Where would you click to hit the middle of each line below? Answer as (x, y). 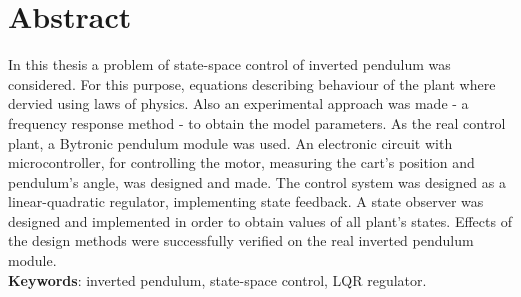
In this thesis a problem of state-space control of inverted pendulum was (229, 64)
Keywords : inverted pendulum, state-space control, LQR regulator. (217, 279)
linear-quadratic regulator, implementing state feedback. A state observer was (246, 201)
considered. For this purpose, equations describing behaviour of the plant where (252, 83)
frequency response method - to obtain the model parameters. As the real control (257, 122)
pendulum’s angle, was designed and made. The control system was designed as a (257, 181)
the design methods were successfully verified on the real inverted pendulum (241, 240)
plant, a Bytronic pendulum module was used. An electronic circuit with (230, 142)
